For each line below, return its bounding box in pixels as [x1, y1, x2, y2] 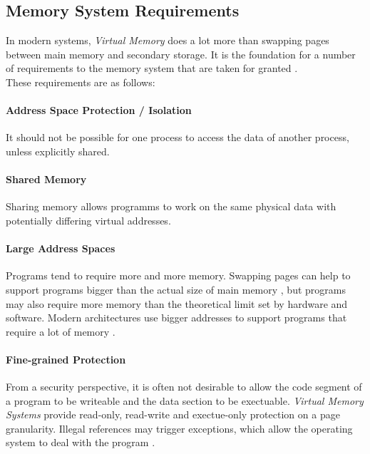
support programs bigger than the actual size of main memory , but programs [6, 282, 346, 296]
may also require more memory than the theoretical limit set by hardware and [6, 296, 348, 311]
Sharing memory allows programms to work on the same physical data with [6, 199, 336, 214]
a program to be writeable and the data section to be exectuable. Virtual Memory [6, 393, 364, 408]
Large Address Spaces [6, 241, 115, 256]
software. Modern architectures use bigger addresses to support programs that [6, 310, 347, 325]
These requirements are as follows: [6, 74, 155, 89]
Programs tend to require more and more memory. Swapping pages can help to [6, 268, 351, 283]
